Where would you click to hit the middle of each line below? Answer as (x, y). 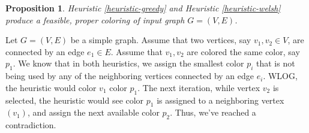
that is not (276, 63)
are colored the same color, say (243, 51)
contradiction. (31, 125)
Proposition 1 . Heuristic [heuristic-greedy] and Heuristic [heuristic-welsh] (143, 8)
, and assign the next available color (93, 112)
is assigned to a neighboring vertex (220, 100)
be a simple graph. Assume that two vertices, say (161, 40)
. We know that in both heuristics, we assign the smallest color (128, 63)
